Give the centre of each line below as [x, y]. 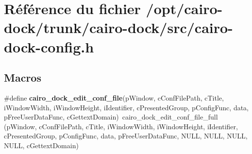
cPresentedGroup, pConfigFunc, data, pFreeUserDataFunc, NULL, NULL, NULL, [126, 136]
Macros [23, 77]
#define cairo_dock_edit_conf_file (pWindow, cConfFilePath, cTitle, [114, 97]
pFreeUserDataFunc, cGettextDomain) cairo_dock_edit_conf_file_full [111, 117]
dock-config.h [49, 46]
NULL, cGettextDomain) [41, 145]
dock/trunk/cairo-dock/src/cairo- [118, 27]
